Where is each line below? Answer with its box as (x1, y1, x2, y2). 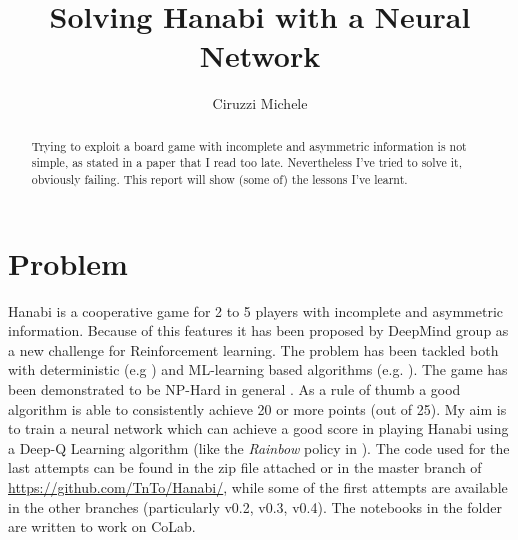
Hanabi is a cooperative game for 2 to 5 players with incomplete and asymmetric (8, 300, 504, 321)
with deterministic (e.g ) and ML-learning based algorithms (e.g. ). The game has (8, 359, 508, 380)
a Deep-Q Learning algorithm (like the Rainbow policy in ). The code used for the (8, 437, 510, 458)
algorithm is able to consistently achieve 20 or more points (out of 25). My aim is (8, 398, 507, 419)
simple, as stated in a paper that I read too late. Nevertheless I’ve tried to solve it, (31, 154, 463, 171)
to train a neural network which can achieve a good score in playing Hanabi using (8, 418, 509, 439)
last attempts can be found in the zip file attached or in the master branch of (8, 457, 482, 478)
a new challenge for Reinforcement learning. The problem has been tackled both (8, 339, 499, 360)
